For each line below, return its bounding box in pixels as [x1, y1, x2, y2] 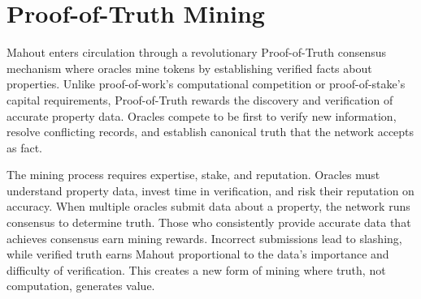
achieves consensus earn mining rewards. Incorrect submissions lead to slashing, [7, 229, 402, 246]
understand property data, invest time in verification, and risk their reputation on [7, 182, 414, 199]
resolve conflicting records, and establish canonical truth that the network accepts [7, 123, 414, 140]
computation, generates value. [7, 277, 155, 294]
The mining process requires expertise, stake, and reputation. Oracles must [7, 166, 380, 183]
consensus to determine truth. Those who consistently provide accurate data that [7, 214, 411, 231]
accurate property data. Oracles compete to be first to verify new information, [7, 107, 397, 124]
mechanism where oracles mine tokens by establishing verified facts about [7, 59, 372, 76]
